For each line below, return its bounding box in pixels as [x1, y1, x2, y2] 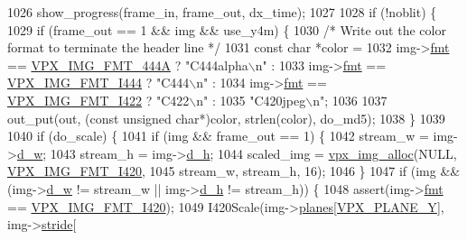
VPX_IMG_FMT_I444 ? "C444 [7, 73, 190, 92]
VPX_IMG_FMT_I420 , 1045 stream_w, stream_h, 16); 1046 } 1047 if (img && [7, 162, 461, 180]
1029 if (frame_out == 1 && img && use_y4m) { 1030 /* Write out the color [7, 20, 446, 39]
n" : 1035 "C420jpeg [196, 90, 306, 109]
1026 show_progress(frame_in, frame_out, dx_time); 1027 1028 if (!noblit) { [7, 3, 437, 21]
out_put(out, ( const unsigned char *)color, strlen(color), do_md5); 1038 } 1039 [7, 108, 445, 127]
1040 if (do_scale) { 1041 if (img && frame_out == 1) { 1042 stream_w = [7, 126, 429, 145]
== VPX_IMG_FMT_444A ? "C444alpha [7, 55, 248, 74]
